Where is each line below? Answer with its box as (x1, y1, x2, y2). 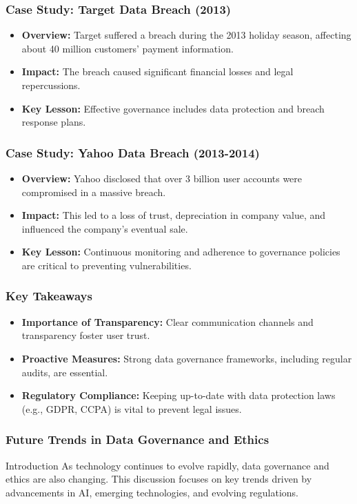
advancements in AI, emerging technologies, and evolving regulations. (6, 485, 298, 499)
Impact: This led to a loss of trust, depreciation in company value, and (21, 208, 326, 222)
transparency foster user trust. (21, 328, 150, 342)
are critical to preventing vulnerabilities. (21, 258, 192, 272)
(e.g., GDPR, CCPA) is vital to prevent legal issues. (21, 401, 242, 416)
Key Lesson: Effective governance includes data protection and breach (21, 101, 325, 115)
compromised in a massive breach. (21, 184, 166, 199)
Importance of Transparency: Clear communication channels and (21, 314, 314, 329)
